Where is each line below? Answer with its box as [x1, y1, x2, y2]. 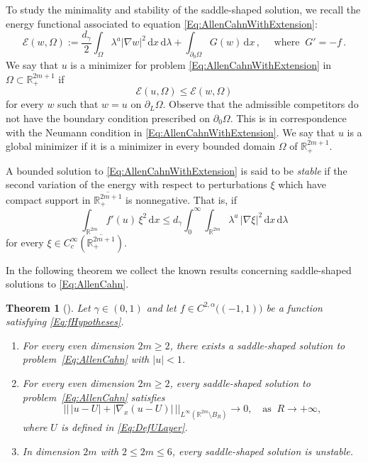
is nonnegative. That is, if [126, 192, 237, 207]
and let [146, 300, 177, 315]
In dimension [22, 443, 80, 458]
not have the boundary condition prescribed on [6, 110, 211, 125]
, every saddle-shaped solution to [169, 376, 311, 391]
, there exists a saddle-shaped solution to [169, 337, 345, 352]
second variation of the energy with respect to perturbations [6, 177, 267, 192]
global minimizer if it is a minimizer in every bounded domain [6, 138, 276, 153]
